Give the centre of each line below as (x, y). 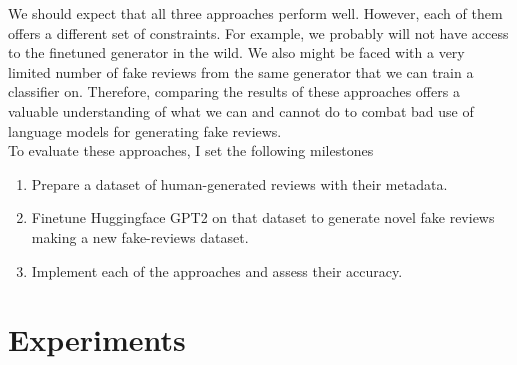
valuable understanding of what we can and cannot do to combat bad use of (241, 110)
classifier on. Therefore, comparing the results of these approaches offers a (234, 91)
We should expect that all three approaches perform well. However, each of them (255, 13)
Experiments (97, 339)
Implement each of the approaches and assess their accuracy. (217, 270)
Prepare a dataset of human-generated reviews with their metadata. (239, 183)
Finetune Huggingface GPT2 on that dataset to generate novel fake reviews (263, 217)
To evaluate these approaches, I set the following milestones (191, 150)
